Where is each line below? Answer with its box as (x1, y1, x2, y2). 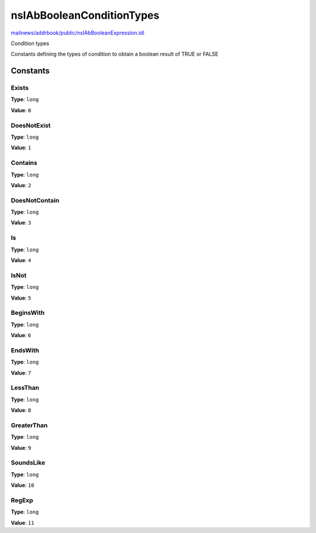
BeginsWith (11, 309, 45, 317)
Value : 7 (11, 369, 32, 376)
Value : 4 (11, 257, 32, 263)
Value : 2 (11, 181, 32, 188)
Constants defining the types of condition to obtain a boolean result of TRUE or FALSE (11, 50, 219, 58)
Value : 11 (11, 519, 35, 526)
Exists (11, 84, 29, 92)
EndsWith (11, 346, 39, 354)
